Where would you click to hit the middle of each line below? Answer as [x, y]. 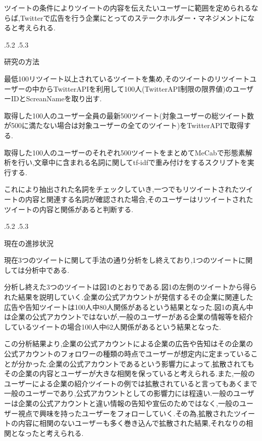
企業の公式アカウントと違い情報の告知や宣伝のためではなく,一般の [128, 403]
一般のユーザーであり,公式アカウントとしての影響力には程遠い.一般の [119, 393]
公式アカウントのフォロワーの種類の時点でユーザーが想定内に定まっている [127, 354]
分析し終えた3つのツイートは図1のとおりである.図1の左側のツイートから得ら [130, 287]
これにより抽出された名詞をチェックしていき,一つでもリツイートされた [122, 189]
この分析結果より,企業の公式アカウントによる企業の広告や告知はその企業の [129, 344]
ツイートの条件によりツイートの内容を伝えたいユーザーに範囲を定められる [128, 8]
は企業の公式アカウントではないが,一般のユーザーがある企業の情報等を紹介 [129, 317]
